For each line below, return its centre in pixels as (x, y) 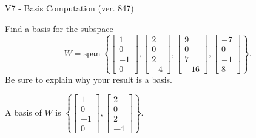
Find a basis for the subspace (59, 28)
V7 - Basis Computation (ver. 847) (69, 8)
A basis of (23, 112)
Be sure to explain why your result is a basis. (89, 79)
